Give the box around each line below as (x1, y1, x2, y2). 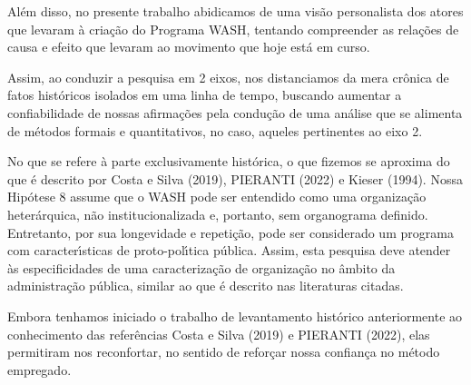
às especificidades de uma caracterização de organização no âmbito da (7, 258, 396, 277)
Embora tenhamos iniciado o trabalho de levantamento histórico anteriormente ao (7, 306, 463, 325)
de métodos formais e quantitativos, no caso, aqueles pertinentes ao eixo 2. (7, 121, 423, 140)
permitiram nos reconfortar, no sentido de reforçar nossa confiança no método (7, 342, 440, 361)
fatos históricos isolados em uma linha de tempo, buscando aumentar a (7, 85, 402, 104)
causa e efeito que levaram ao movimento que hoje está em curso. (7, 37, 370, 56)
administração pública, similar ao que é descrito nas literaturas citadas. (7, 276, 404, 295)
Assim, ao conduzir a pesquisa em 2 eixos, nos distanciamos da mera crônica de (7, 67, 449, 86)
